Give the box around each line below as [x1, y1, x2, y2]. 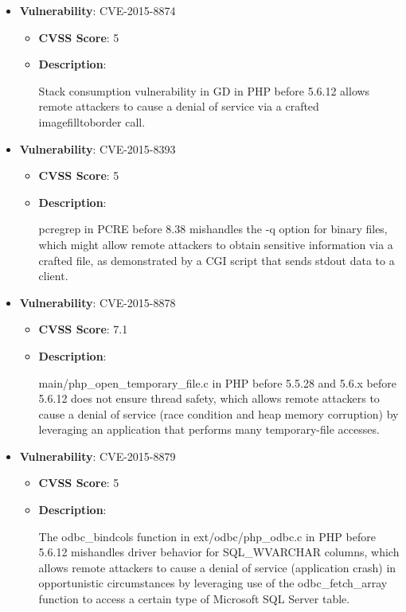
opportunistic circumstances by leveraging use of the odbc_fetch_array [38, 575, 388, 591]
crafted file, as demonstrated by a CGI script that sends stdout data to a [38, 251, 395, 268]
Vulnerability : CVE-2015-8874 [19, 2, 176, 18]
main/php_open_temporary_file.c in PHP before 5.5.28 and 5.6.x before [38, 374, 396, 391]
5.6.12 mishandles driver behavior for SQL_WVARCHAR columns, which [38, 544, 400, 560]
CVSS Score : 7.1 [38, 321, 128, 337]
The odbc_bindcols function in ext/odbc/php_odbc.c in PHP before [38, 528, 376, 544]
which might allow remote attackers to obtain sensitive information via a [38, 236, 393, 252]
